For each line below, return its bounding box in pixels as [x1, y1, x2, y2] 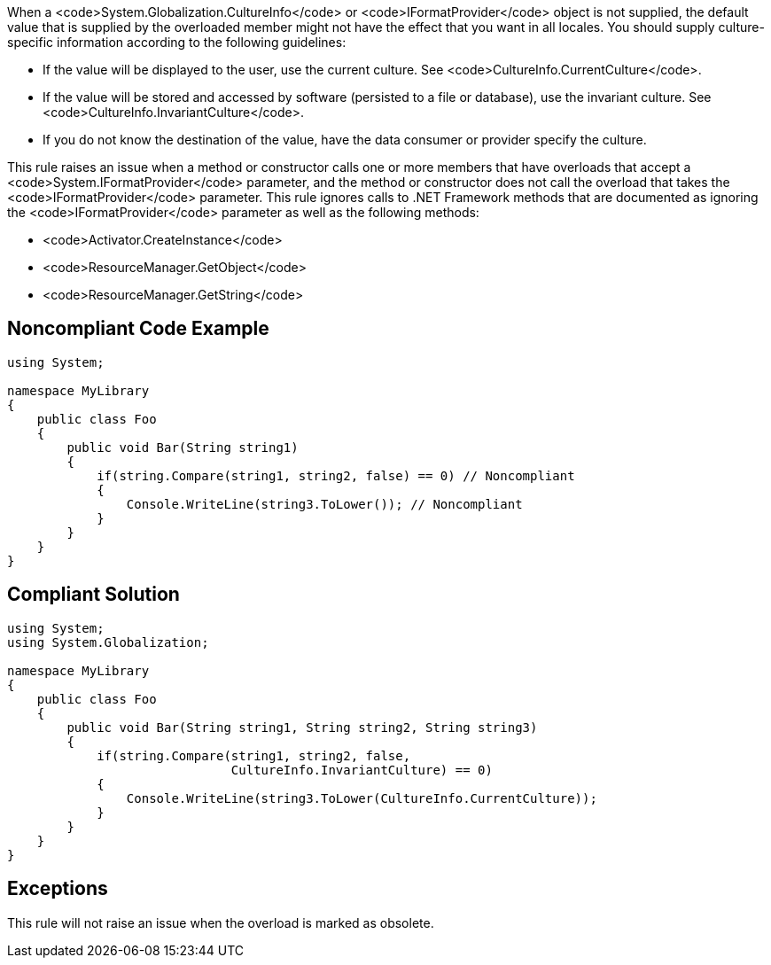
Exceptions [7, 877, 108, 900]
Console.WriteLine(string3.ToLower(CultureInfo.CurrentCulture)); [126, 790, 597, 805]
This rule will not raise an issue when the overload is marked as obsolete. [7, 914, 434, 930]
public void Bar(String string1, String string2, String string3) [66, 720, 538, 735]
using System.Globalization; [7, 634, 209, 650]
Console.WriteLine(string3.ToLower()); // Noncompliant [126, 496, 523, 511]
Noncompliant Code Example [7, 317, 269, 340]
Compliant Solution [7, 583, 180, 606]
